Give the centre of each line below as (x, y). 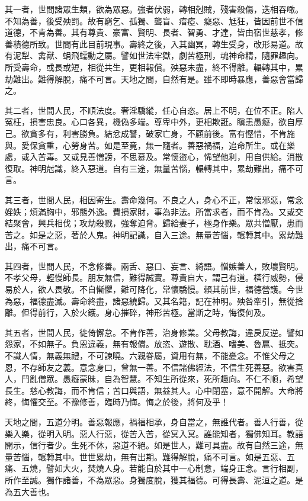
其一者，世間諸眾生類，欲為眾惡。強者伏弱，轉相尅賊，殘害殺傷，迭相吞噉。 (154, 9)
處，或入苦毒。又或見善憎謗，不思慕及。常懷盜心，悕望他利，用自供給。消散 (154, 157)
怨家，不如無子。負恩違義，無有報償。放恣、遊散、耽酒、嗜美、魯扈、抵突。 (154, 344)
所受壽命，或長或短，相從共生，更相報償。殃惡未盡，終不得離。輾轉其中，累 (154, 67)
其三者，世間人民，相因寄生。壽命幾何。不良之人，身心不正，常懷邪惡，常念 (154, 199)
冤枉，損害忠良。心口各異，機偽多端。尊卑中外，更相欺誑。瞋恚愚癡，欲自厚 (154, 122)
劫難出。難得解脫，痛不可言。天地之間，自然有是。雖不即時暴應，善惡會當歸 (154, 78)
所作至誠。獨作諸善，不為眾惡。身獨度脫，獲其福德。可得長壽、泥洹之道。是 (154, 479)
